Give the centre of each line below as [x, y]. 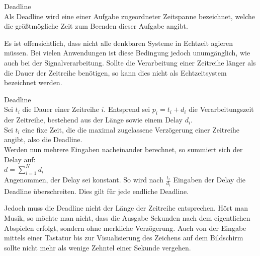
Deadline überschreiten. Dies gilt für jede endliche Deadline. [97, 191]
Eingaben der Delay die [209, 180]
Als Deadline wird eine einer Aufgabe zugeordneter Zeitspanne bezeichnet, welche [130, 16]
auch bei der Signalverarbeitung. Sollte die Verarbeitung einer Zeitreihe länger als [130, 62]
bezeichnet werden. [33, 82]
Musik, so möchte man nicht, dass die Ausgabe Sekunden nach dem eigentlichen [127, 218]
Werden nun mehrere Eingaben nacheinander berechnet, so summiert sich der [123, 149]
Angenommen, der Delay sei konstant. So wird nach [84, 180]
